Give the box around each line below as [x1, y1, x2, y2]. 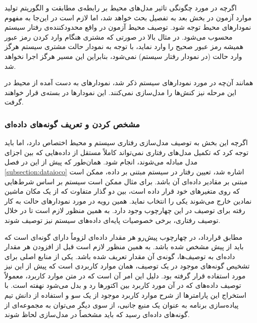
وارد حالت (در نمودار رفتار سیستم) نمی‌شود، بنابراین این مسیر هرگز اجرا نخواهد [4, 51, 242, 61]
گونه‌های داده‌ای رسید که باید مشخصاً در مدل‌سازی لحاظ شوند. [4, 309, 190, 320]
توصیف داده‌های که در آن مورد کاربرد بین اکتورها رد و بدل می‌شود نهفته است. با [4, 280, 241, 290]
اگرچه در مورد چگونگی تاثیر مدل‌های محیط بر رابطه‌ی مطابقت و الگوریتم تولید [4, 2, 237, 12]
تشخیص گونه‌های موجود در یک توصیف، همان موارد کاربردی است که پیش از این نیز [4, 261, 250, 271]
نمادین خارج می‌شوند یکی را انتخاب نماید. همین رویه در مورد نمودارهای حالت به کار [4, 195, 252, 206]
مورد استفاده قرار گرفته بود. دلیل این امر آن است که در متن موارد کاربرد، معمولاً [4, 270, 246, 280]
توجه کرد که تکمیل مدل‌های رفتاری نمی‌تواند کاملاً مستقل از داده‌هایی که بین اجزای [4, 147, 249, 157]
